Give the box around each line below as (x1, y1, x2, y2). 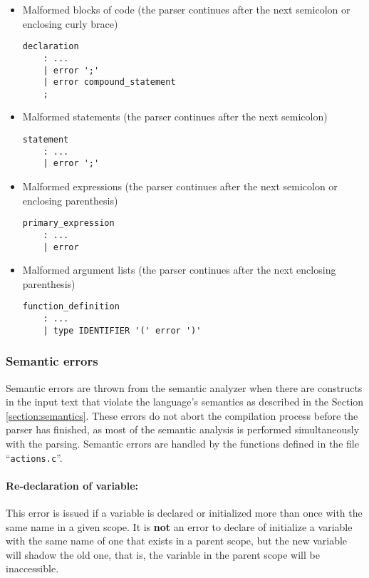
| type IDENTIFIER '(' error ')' (43, 325, 202, 336)
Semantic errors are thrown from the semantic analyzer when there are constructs (6, 380, 363, 395)
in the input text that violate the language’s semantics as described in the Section (6, 394, 364, 409)
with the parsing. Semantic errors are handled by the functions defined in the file (6, 435, 359, 450)
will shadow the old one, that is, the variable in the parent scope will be (6, 547, 320, 562)
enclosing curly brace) (22, 16, 118, 31)
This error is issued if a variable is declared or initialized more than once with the (6, 505, 363, 520)
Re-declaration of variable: (6, 478, 139, 492)
